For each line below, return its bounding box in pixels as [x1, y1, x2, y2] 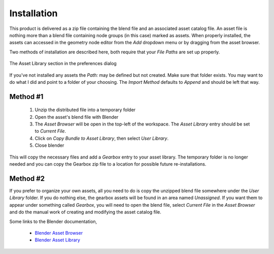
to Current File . [35, 128, 66, 134]
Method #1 [9, 92, 44, 101]
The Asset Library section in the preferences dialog [9, 60, 117, 67]
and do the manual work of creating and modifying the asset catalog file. [9, 209, 162, 215]
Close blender [35, 142, 64, 148]
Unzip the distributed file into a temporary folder [35, 107, 136, 113]
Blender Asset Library [35, 237, 81, 243]
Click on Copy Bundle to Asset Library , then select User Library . [35, 135, 169, 141]
